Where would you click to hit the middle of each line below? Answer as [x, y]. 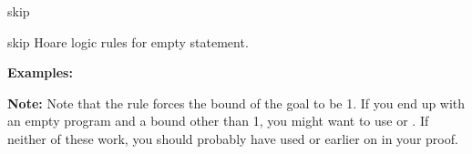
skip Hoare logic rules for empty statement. [128, 41]
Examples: [40, 72]
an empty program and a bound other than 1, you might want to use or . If [218, 121]
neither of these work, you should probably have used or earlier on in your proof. [233, 138]
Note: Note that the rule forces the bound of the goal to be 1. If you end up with [236, 103]
